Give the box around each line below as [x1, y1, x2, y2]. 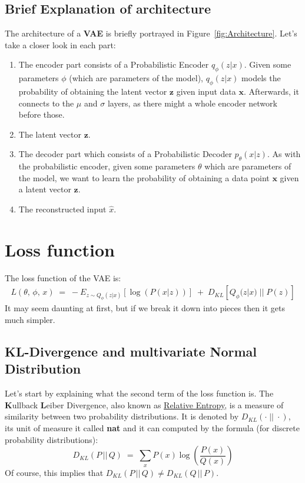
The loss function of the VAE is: [5, 271, 121, 284]
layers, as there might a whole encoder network [107, 96, 277, 109]
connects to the [18, 96, 74, 109]
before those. [18, 108, 65, 121]
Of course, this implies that [5, 466, 104, 478]
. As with [267, 148, 301, 160]
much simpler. [5, 313, 55, 325]
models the [241, 72, 281, 84]
